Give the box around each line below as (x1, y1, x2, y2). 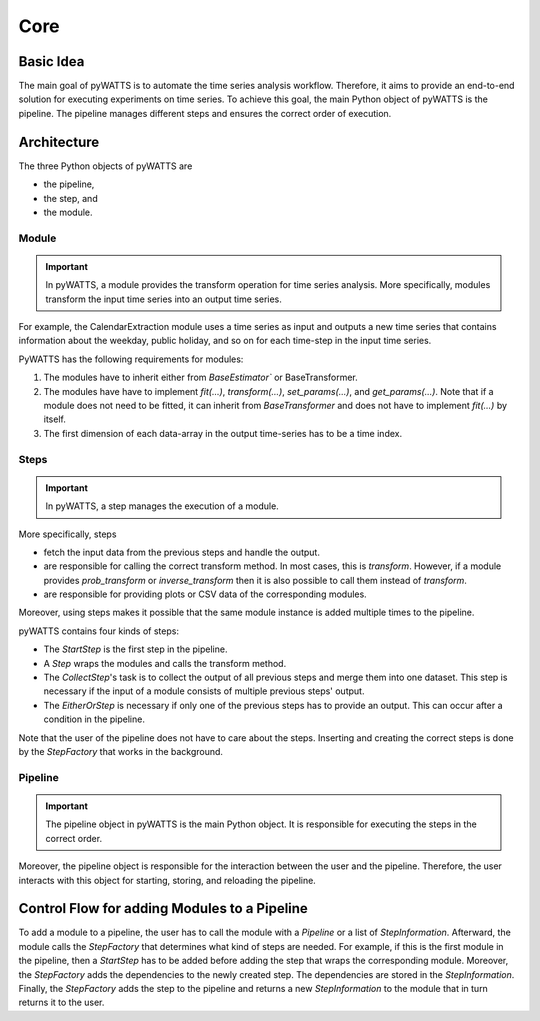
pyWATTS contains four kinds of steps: (18, 625, 180, 637)
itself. (43, 413, 67, 425)
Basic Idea (18, 53, 85, 70)
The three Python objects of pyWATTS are (18, 160, 193, 172)
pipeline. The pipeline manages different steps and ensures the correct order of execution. (18, 107, 392, 119)
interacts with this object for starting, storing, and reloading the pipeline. (18, 874, 317, 886)
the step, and (43, 192, 99, 204)
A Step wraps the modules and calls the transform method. (43, 657, 287, 669)
